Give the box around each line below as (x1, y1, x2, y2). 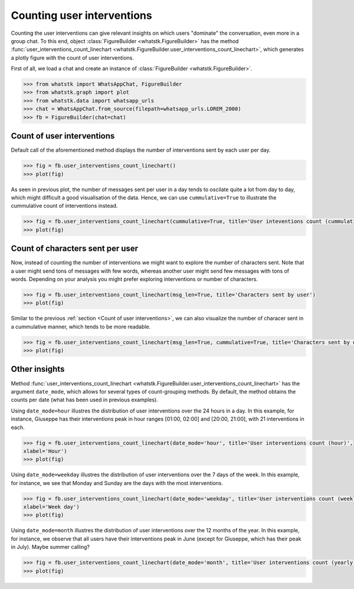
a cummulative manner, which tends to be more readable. (11, 323, 151, 330)
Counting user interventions (11, 9, 153, 22)
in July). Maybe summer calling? (11, 544, 90, 551)
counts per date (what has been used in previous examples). (11, 396, 159, 404)
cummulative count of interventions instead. (11, 202, 118, 210)
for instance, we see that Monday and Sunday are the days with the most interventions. (11, 479, 224, 486)
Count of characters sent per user (11, 244, 139, 254)
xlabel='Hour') (23, 447, 67, 454)
